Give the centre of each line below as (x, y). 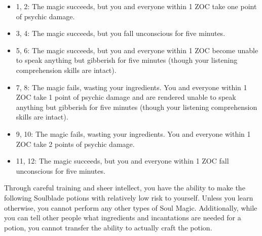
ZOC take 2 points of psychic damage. (75, 144)
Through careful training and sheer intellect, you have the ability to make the (125, 188)
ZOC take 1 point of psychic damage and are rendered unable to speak (126, 97)
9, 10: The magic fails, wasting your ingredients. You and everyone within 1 (133, 133)
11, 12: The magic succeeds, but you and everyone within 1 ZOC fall (122, 161)
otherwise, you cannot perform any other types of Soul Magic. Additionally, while (131, 207)
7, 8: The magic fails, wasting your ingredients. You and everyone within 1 (132, 87)
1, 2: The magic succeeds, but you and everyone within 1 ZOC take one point (136, 6)
